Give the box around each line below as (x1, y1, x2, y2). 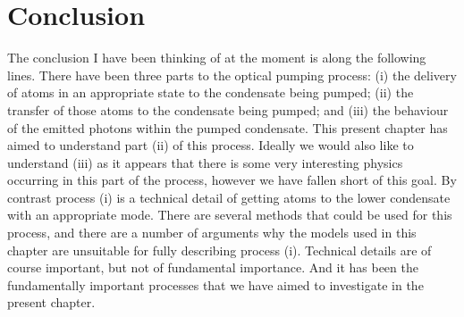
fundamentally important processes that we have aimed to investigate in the (7, 275, 424, 294)
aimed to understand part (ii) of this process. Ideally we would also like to (7, 136, 414, 154)
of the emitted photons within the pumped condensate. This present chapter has (7, 118, 448, 137)
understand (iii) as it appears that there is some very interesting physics (7, 153, 403, 171)
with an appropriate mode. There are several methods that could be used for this (7, 205, 452, 224)
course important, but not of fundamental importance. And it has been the (7, 258, 418, 277)
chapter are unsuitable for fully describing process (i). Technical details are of (7, 240, 432, 259)
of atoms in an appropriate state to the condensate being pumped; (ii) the (7, 83, 414, 102)
